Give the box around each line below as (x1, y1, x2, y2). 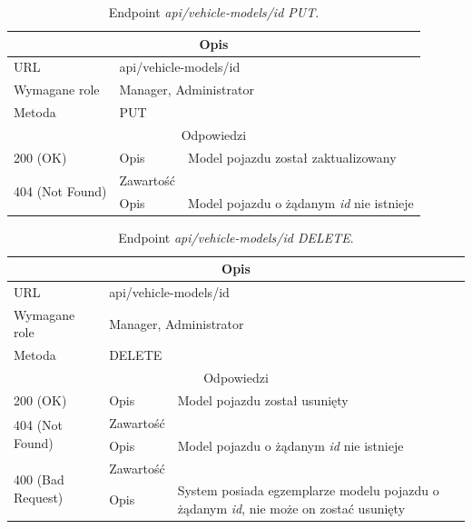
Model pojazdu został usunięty (177, 391, 349, 409)
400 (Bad (14, 469, 64, 488)
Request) (14, 487, 64, 506)
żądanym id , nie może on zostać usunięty (177, 498, 406, 517)
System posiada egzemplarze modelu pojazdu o (177, 481, 439, 500)
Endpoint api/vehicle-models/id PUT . (108, 3, 320, 21)
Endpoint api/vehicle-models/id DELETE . (118, 227, 354, 246)
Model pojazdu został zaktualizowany (188, 147, 397, 166)
